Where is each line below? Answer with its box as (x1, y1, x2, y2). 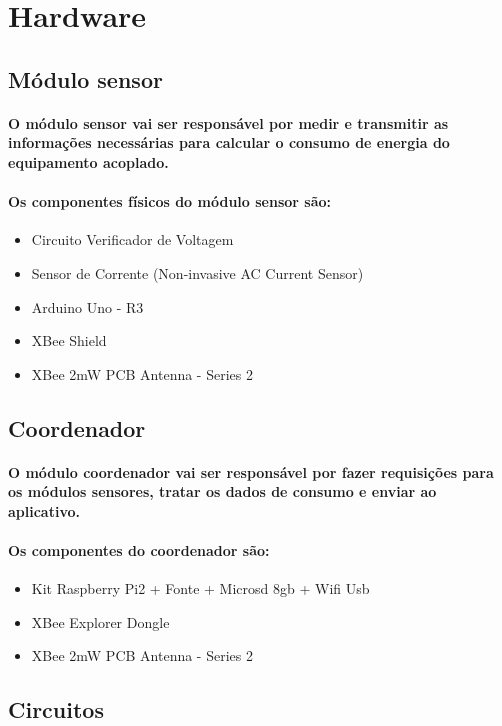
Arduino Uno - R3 (31, 296, 144, 317)
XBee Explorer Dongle (31, 611, 170, 632)
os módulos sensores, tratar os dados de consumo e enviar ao (8, 481, 437, 502)
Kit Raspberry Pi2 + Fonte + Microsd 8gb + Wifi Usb (31, 578, 370, 599)
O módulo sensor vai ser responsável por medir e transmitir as (8, 112, 449, 133)
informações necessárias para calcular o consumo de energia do (8, 132, 450, 153)
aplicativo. (8, 500, 80, 521)
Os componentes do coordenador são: (8, 540, 270, 561)
